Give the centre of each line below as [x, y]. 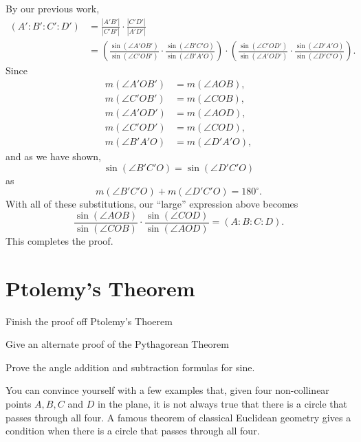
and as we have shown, [53, 156]
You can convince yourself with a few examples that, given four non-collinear [167, 390]
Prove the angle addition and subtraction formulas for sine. [130, 367]
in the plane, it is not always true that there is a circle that [222, 403]
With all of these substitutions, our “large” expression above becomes [152, 204]
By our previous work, [53, 8]
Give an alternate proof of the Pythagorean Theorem [117, 344]
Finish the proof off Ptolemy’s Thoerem [89, 321]
